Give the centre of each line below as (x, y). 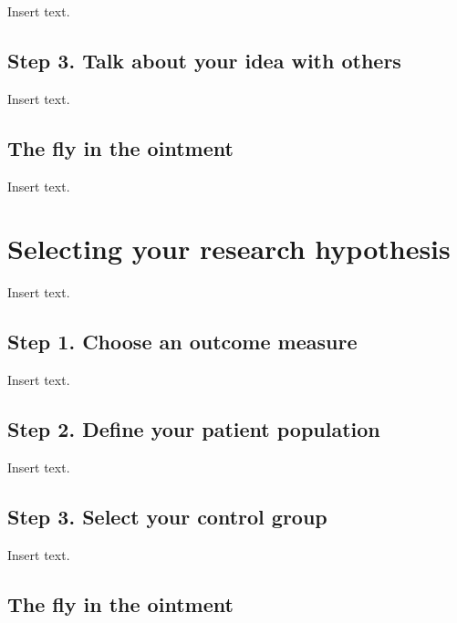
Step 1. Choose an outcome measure (182, 342)
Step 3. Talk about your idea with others (204, 60)
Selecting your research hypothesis (229, 249)
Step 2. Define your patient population (194, 429)
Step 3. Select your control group (167, 516)
